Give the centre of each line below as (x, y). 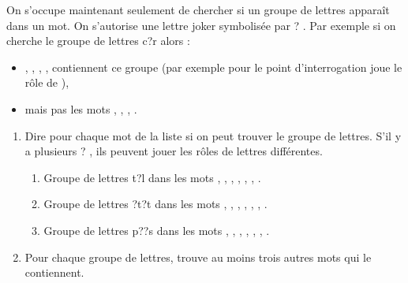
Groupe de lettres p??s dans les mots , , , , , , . (157, 230)
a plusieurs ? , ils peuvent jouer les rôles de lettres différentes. (174, 151)
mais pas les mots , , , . (81, 108)
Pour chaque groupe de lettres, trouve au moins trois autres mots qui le (198, 257)
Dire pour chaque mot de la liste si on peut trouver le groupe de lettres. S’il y (213, 135)
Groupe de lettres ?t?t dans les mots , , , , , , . (155, 204)
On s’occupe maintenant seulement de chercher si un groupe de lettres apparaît (198, 9)
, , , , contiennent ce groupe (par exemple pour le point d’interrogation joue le (213, 67)
